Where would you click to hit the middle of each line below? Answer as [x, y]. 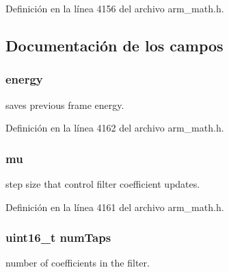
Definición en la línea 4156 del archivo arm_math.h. [115, 8]
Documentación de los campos [114, 45]
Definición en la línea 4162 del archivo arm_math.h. [115, 128]
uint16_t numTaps [58, 237]
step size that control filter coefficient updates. [103, 184]
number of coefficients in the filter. [78, 263]
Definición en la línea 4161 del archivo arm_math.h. [115, 207]
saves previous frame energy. [65, 104]
